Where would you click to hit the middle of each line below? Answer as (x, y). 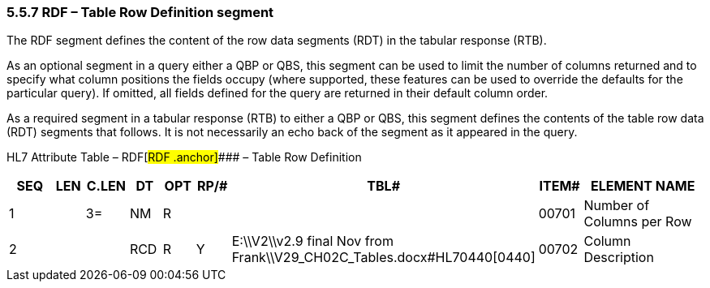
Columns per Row (638, 222)
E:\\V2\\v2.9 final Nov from (312, 241)
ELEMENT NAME (643, 186)
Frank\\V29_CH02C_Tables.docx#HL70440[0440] (383, 258)
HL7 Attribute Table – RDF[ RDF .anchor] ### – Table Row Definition (184, 157)
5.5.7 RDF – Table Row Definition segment (140, 12)
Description (619, 258)
